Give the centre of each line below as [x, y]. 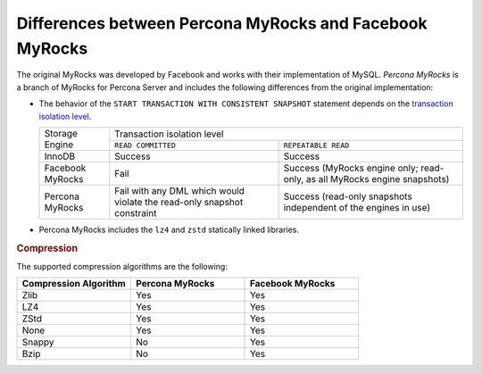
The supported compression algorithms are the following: [122, 266]
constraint [136, 212]
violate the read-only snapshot [179, 202]
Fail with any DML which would [180, 190]
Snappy [38, 342]
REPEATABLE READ [316, 146]
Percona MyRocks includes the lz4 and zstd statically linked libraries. [169, 229]
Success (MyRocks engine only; [351, 168]
